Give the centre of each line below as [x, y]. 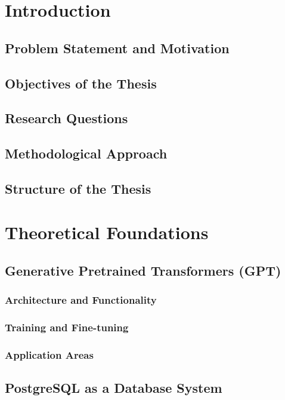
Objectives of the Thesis [81, 83]
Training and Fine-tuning [67, 327]
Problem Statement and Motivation [117, 48]
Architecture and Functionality [81, 300]
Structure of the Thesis [78, 188]
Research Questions [66, 118]
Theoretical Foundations [107, 232]
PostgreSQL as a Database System [114, 388]
